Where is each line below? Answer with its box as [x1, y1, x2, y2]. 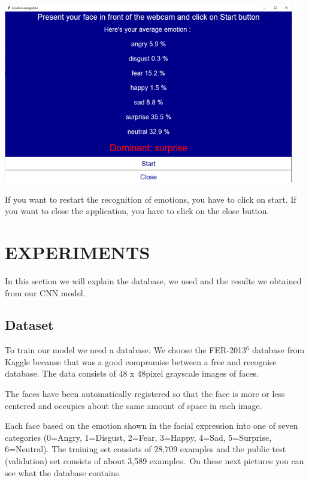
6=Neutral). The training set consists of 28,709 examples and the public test [5, 443, 286, 455]
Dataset [5, 315, 54, 334]
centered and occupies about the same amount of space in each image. [5, 399, 262, 411]
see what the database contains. [5, 466, 122, 479]
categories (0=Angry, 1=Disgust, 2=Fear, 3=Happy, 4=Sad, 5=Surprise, [5, 431, 272, 443]
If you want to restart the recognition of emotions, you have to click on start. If [5, 193, 296, 205]
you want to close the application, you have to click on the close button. [5, 205, 269, 217]
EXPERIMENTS [5, 239, 150, 264]
